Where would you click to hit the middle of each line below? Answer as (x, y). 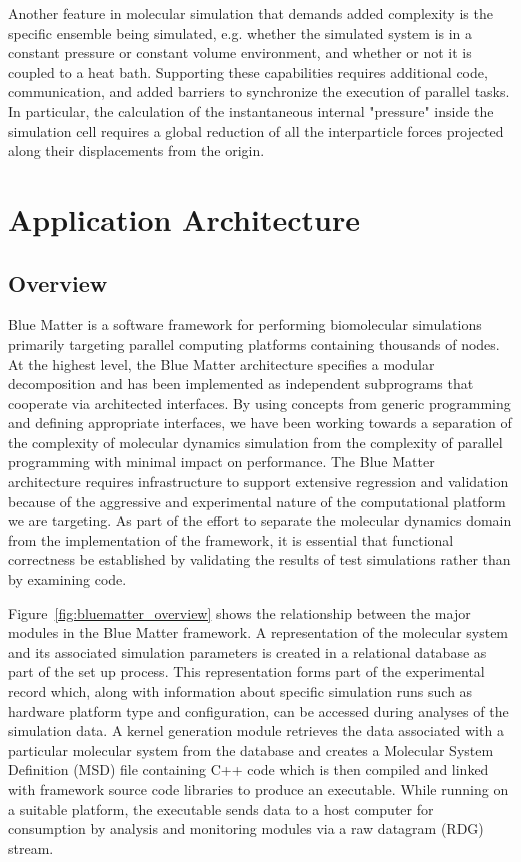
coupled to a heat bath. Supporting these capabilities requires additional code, (248, 71)
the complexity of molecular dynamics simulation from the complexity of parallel (255, 441)
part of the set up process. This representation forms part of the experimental (246, 671)
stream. (31, 847)
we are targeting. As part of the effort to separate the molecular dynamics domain (260, 520)
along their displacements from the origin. (136, 150)
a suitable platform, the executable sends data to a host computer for (221, 808)
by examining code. (67, 579)
